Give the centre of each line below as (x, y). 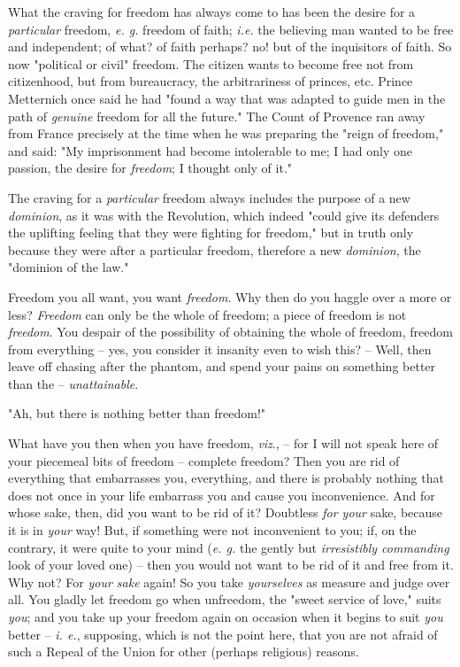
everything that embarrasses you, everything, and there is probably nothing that (226, 478)
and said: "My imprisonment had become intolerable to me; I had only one (210, 150)
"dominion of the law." (69, 267)
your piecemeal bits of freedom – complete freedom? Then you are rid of (204, 460)
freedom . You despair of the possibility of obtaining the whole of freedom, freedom (230, 332)
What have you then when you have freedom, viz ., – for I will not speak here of (223, 443)
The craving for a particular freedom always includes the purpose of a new (209, 197)
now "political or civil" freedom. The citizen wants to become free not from (211, 63)
